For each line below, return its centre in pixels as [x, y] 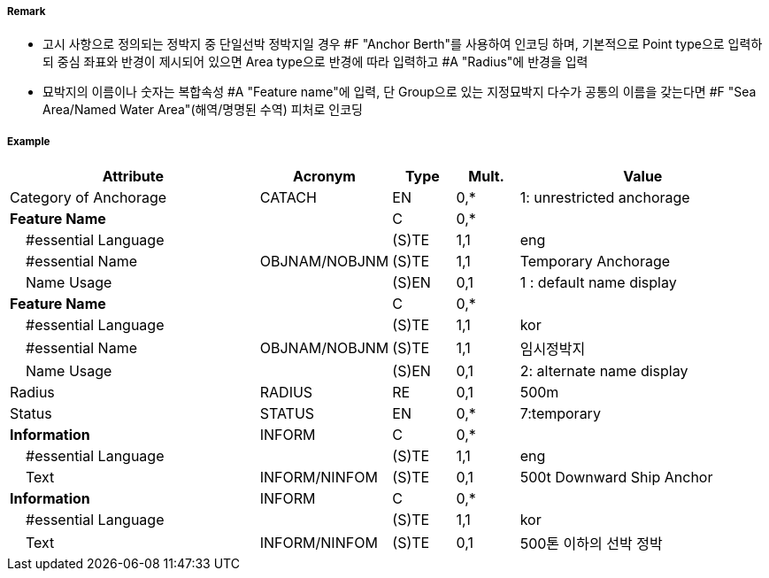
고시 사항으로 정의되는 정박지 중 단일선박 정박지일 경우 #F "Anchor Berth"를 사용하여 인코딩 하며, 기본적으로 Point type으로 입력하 [403, 44]
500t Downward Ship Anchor [616, 478]
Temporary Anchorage [595, 262]
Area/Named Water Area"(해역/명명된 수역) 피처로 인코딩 [203, 110]
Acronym [324, 177]
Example [29, 141]
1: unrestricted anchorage [605, 198]
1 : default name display [598, 283]
